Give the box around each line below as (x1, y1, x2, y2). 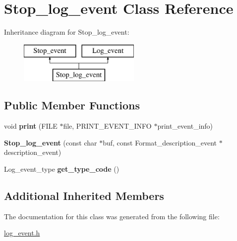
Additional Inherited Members (4, 188, 164, 203)
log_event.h (4, 228, 40, 238)
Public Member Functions (4, 97, 140, 113)
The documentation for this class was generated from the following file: (4, 211, 220, 221)
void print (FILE (4, 121, 58, 131)
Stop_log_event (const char (4, 137, 97, 147)
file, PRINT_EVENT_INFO (63, 121, 152, 131)
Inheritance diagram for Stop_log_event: (4, 27, 129, 37)
